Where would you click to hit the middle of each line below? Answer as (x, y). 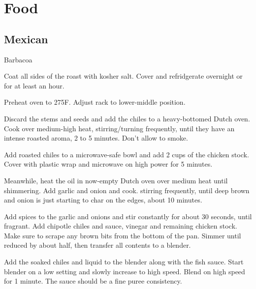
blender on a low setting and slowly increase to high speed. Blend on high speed (125, 271)
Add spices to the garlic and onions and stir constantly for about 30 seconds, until (128, 216)
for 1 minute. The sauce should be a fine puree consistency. (93, 281)
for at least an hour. (34, 85)
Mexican (26, 39)
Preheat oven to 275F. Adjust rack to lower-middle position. (95, 102)
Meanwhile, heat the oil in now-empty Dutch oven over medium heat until (116, 180)
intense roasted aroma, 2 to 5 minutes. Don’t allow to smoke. (96, 138)
